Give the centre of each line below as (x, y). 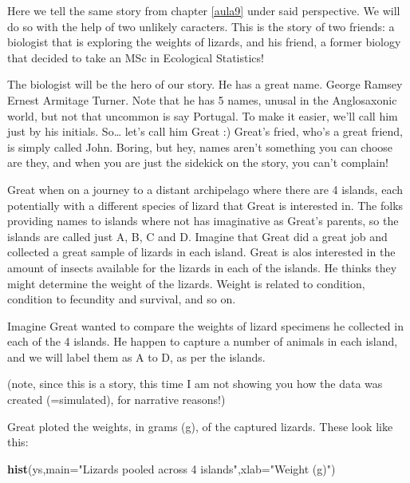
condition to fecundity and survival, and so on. (122, 299)
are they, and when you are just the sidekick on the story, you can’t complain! (198, 162)
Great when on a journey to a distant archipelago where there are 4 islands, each (205, 189)
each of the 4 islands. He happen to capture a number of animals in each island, (203, 341)
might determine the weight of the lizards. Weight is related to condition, (186, 283)
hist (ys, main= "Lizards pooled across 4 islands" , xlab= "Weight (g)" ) (171, 468)
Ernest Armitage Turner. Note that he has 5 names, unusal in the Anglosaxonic (202, 99)
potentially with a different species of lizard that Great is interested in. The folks (205, 205)
